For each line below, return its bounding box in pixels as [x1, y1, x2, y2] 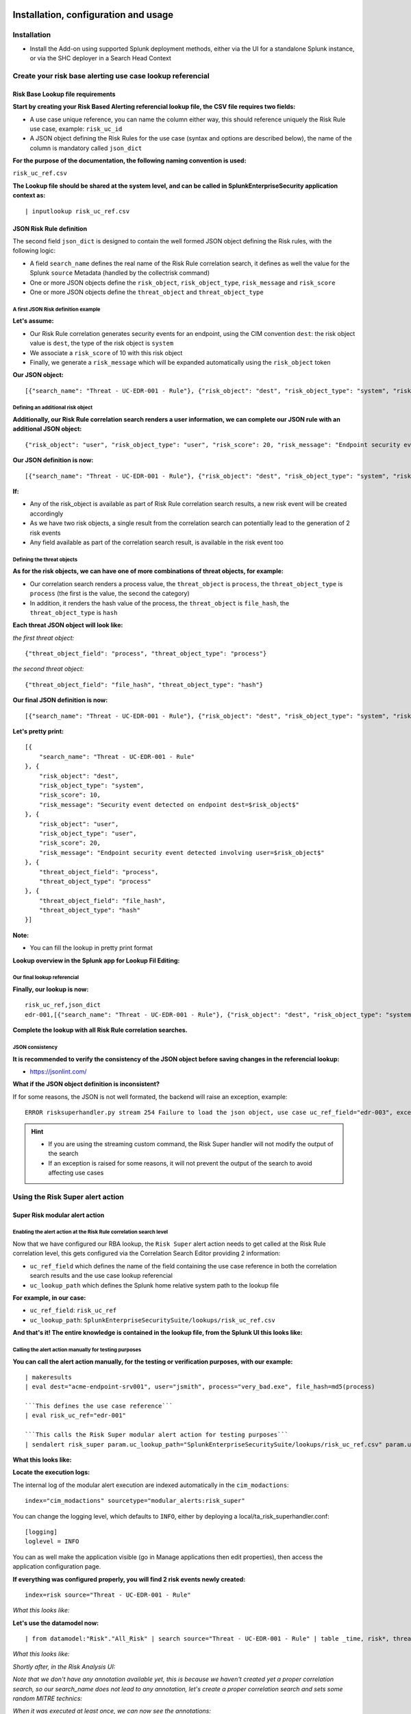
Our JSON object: [12, 371, 64, 379]
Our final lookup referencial [12, 974, 79, 981]
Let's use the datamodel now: [12, 1619, 99, 1627]
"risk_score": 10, [38, 791, 101, 799]
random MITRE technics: [12, 1694, 82, 1703]
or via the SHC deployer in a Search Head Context [29, 54, 171, 62]
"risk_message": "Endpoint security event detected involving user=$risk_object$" [38, 849, 325, 856]
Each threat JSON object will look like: [12, 621, 123, 629]
